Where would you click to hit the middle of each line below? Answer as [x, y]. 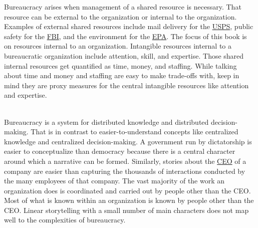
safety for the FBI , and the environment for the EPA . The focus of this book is [125, 36]
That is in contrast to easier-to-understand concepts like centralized [135, 132]
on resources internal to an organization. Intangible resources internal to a [118, 46]
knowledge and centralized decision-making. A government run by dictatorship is [128, 141]
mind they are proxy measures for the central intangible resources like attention [126, 85]
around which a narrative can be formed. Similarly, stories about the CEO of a [125, 161]
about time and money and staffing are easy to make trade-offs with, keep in [122, 75]
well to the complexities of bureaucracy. [65, 220]
